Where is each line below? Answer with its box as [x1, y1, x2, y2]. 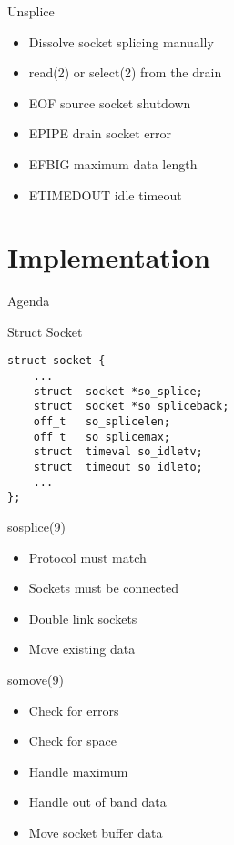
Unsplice [7, 2, 55, 20]
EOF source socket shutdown [28, 93, 191, 112]
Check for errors [28, 700, 119, 719]
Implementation [7, 239, 210, 276]
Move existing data [28, 639, 136, 658]
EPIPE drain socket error [28, 124, 171, 143]
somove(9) [7, 670, 64, 688]
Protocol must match [28, 547, 147, 566]
